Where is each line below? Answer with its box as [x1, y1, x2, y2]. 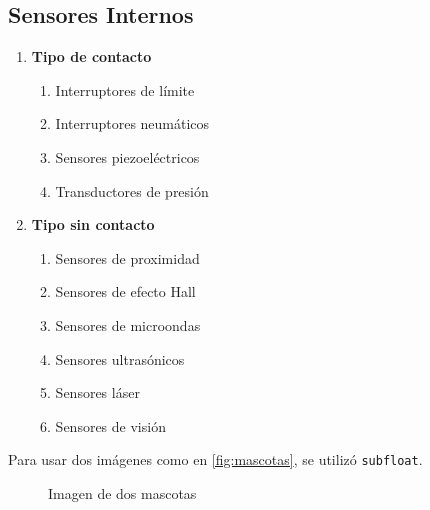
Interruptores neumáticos [55, 113, 210, 134]
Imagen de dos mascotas [48, 482, 197, 503]
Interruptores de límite [55, 79, 195, 100]
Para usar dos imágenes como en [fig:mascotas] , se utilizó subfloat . [8, 449, 423, 470]
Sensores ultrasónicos [55, 348, 185, 369]
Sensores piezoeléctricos [55, 146, 200, 167]
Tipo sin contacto [31, 214, 155, 235]
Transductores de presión [55, 180, 209, 201]
